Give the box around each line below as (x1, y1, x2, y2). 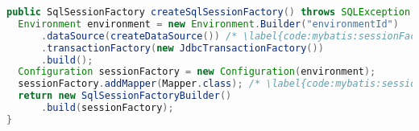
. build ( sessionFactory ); (40, 102, 174, 113)
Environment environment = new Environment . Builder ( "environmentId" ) (18, 18, 399, 30)
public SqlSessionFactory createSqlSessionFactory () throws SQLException (6, 6, 411, 18)
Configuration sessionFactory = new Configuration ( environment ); (18, 66, 376, 78)
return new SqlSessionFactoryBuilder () (18, 90, 232, 102)
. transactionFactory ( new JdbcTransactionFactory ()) (40, 42, 324, 54)
